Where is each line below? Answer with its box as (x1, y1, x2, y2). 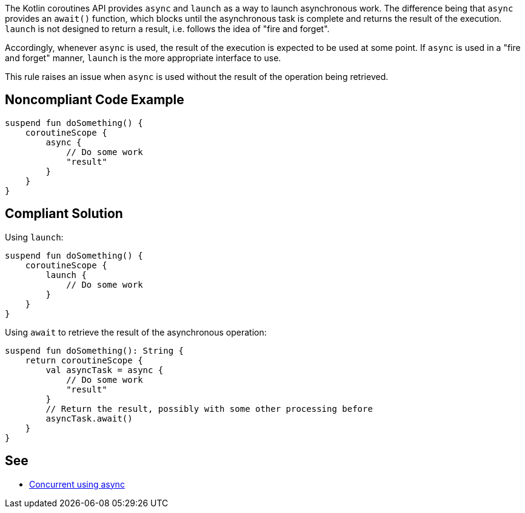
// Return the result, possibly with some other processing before (45, 403, 373, 414)
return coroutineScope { (25, 355, 143, 365)
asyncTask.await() (45, 413, 133, 423)
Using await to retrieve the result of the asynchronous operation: (5, 326, 267, 337)
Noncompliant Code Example (5, 92, 184, 108)
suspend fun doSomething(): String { (5, 345, 184, 356)
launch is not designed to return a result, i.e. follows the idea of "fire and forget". (5, 24, 330, 34)
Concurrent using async (29, 478, 125, 489)
